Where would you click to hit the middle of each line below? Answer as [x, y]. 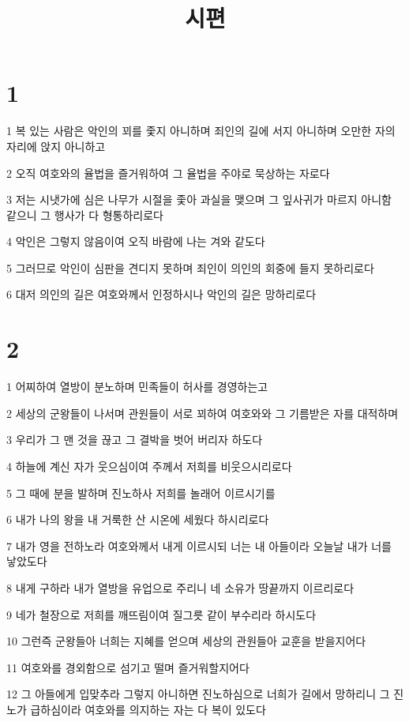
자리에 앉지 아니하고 [56, 146]
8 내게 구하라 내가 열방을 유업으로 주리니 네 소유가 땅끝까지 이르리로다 [180, 587]
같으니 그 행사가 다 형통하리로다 [85, 214]
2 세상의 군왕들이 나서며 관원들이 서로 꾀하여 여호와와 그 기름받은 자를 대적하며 [203, 413]
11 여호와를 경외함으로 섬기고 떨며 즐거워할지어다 [128, 667]
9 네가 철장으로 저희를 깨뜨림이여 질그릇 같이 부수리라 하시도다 [161, 614]
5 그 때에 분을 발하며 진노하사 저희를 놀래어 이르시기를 [141, 493]
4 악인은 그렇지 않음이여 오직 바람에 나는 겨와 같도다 [136, 241]
